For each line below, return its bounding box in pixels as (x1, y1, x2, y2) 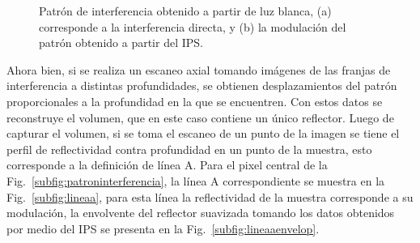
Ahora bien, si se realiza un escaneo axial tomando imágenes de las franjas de (6, 61, 391, 78)
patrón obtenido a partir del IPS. (39, 34, 203, 51)
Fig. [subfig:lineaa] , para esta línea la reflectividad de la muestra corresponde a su (6, 188, 414, 205)
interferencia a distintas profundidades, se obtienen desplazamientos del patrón (6, 77, 397, 94)
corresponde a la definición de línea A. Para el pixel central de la (6, 156, 328, 173)
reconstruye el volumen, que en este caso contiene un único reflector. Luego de (6, 109, 394, 126)
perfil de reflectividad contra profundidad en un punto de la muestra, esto (6, 140, 372, 157)
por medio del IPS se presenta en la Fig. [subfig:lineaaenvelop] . (6, 220, 320, 237)
